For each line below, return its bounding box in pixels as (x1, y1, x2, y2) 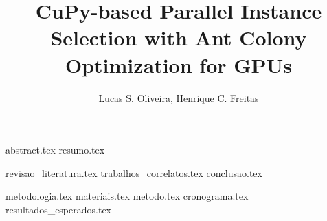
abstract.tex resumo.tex (5, 143, 105, 157)
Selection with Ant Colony (50, 23, 307, 52)
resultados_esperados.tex (5, 202, 111, 216)
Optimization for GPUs (65, 50, 293, 78)
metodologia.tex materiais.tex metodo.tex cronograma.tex (5, 189, 249, 203)
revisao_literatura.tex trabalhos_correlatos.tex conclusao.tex (5, 165, 262, 180)
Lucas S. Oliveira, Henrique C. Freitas (98, 90, 259, 105)
